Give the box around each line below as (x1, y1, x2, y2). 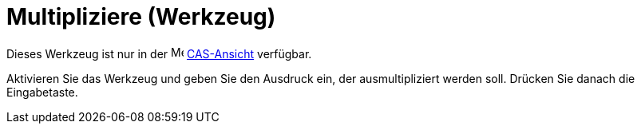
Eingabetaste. (6, 85, 78, 99)
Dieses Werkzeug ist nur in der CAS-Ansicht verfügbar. (6, 46, 312, 61)
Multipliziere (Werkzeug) (6, 3, 276, 30)
